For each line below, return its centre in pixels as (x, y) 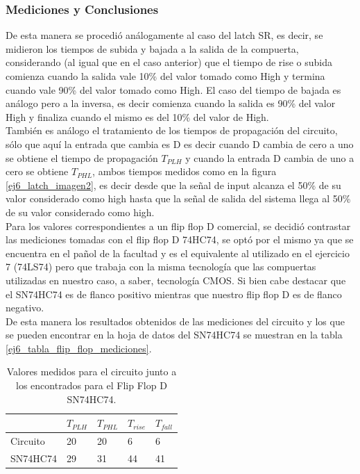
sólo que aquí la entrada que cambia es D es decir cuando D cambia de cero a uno (180, 144)
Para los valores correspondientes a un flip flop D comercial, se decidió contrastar (178, 226)
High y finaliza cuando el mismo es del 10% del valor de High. (137, 116)
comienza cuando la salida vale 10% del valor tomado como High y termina (165, 76)
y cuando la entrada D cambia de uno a (270, 157)
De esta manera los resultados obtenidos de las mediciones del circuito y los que (175, 321)
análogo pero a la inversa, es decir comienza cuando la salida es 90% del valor (171, 103)
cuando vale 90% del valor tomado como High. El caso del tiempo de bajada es (173, 89)
